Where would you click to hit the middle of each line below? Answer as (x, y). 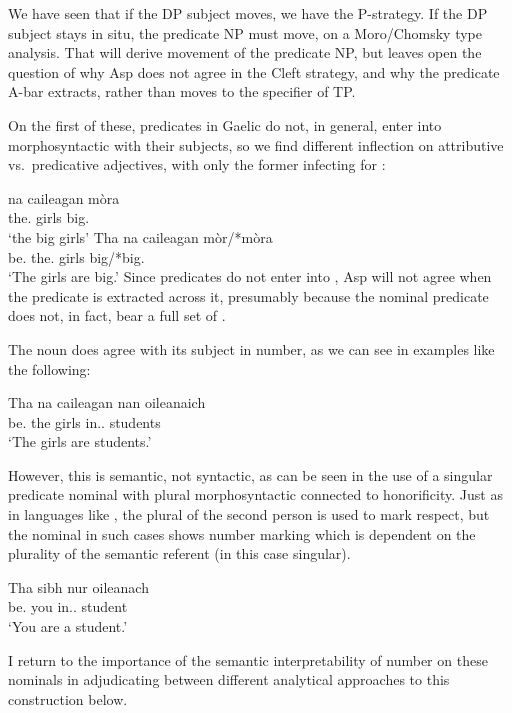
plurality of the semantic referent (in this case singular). (179, 553)
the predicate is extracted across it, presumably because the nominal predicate (248, 295)
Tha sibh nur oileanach (78, 586)
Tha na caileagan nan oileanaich (107, 402)
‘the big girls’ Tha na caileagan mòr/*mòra (140, 236)
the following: (49, 368)
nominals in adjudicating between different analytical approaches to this (229, 679)
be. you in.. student (68, 606)
